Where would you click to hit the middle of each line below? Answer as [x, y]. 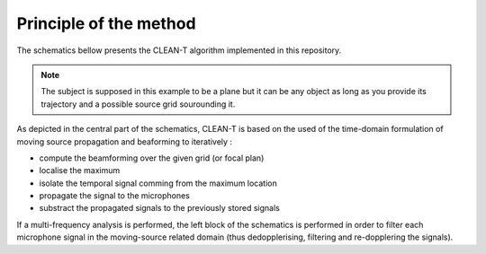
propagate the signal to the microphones [115, 196]
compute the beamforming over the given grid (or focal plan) [152, 158]
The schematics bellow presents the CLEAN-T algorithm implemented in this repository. [179, 50]
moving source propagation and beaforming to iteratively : [125, 141]
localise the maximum [80, 171]
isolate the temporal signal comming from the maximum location [158, 183]
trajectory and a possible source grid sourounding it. [138, 104]
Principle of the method [107, 23]
